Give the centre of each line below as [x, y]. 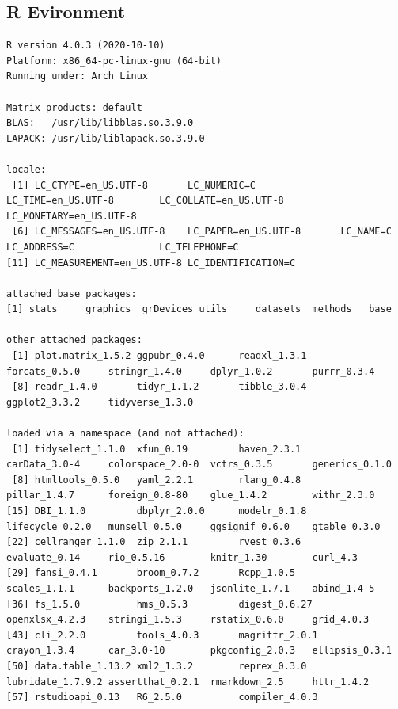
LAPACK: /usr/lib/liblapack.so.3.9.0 [106, 138]
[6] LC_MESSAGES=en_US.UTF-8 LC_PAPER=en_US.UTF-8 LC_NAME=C [202, 232]
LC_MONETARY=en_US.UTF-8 [72, 216]
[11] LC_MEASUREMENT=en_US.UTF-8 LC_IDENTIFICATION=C [151, 263]
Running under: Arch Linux [77, 76]
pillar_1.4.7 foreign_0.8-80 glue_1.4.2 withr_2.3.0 [191, 496]
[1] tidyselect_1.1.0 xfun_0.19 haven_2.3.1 [157, 449]
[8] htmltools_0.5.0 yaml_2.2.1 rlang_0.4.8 [157, 480]
